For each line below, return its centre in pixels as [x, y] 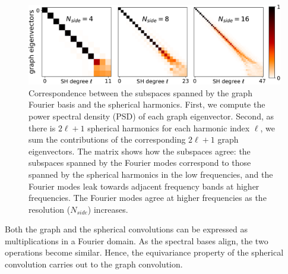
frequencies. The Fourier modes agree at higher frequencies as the [148, 198]
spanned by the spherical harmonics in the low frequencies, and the [151, 174]
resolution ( [50, 209]
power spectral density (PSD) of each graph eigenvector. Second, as [151, 116]
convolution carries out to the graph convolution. [94, 264]
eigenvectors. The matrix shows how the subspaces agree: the [140, 151]
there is [42, 127]
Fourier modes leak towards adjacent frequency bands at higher [144, 186]
